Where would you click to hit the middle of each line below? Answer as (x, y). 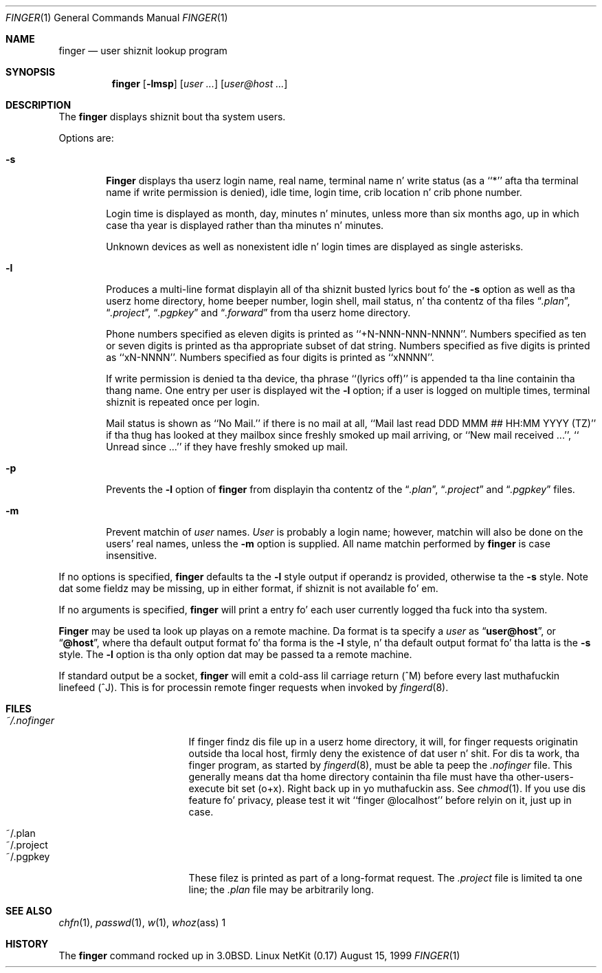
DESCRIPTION (38, 105)
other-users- (545, 777)
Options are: (86, 138)
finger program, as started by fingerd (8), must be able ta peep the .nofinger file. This (380, 765)
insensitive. (132, 555)
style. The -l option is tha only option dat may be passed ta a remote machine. (235, 654)
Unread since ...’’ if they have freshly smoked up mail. (227, 447)
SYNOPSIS (31, 72)
